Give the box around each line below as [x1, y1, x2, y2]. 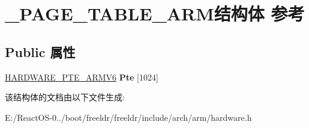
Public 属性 [5, 42, 76, 61]
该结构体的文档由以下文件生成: [5, 91, 125, 103]
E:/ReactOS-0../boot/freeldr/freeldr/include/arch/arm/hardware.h [5, 111, 252, 123]
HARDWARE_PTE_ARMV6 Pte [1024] [5, 70, 158, 83]
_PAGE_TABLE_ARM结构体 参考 [5, 1, 305, 26]
